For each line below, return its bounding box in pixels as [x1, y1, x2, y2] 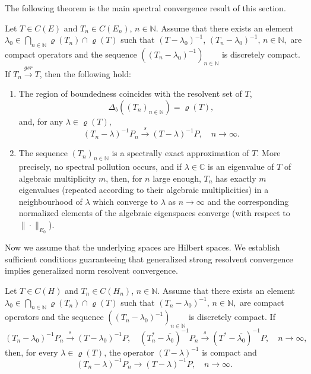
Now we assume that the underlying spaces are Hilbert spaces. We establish [5, 241, 280, 253]
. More [256, 147, 281, 159]
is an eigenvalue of [207, 160, 274, 172]
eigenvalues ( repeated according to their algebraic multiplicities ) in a [18, 183, 269, 196]
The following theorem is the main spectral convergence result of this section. [5, 2, 286, 14]
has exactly [215, 172, 256, 184]
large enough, [153, 172, 201, 184]
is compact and [202, 346, 257, 358]
